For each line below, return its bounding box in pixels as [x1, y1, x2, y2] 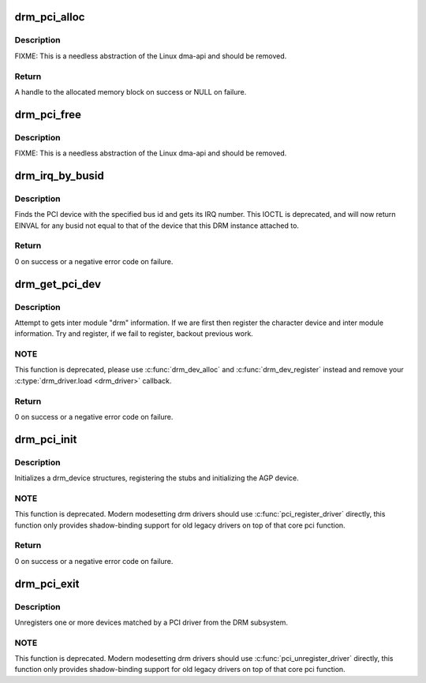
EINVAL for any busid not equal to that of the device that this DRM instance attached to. [14, 221, 300, 230]
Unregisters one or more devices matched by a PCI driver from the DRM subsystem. [14, 618, 288, 627]
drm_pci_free [14, 107, 82, 121]
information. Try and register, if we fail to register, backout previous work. [14, 329, 254, 338]
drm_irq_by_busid [14, 169, 104, 182]
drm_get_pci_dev [14, 277, 102, 291]
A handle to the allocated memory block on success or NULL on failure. [14, 87, 247, 96]
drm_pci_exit [14, 577, 80, 591]
